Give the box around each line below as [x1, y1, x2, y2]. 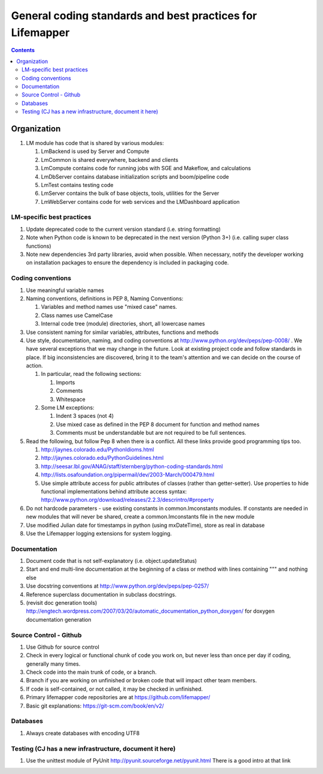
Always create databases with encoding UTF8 [26, 729, 140, 737]
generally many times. [26, 660, 81, 667]
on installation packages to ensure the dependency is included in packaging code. [26, 259, 229, 266]
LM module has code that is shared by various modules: [26, 139, 164, 146]
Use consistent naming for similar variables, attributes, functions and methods [26, 329, 219, 336]
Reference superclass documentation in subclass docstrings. [26, 591, 176, 598]
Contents [11, 47, 35, 54]
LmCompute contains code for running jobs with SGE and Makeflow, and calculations [41, 165, 251, 172]
